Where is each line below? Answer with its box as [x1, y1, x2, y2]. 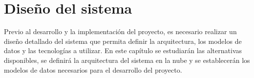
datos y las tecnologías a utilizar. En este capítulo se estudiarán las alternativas [4, 45, 242, 56]
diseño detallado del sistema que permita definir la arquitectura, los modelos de [4, 36, 242, 46]
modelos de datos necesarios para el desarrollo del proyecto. [4, 64, 182, 75]
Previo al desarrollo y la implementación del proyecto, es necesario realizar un [4, 26, 237, 37]
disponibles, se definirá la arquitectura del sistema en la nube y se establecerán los [4, 55, 250, 65]
